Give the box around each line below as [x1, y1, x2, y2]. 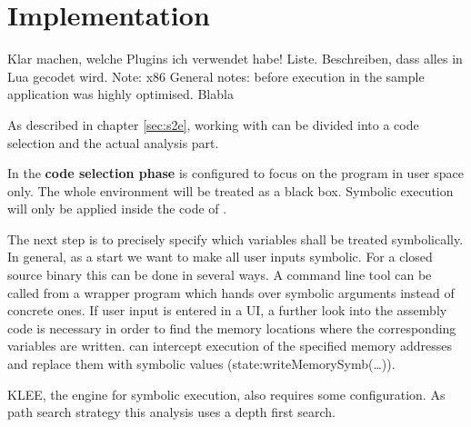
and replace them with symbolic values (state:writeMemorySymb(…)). [7, 354, 396, 373]
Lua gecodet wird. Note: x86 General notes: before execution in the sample [7, 66, 425, 85]
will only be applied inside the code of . [7, 199, 227, 218]
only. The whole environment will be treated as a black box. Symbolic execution [7, 181, 454, 200]
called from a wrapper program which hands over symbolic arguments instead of [7, 283, 455, 302]
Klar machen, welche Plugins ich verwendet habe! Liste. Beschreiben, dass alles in [7, 49, 463, 68]
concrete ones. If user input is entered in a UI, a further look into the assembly [7, 301, 447, 320]
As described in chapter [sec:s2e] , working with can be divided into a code [7, 114, 419, 134]
